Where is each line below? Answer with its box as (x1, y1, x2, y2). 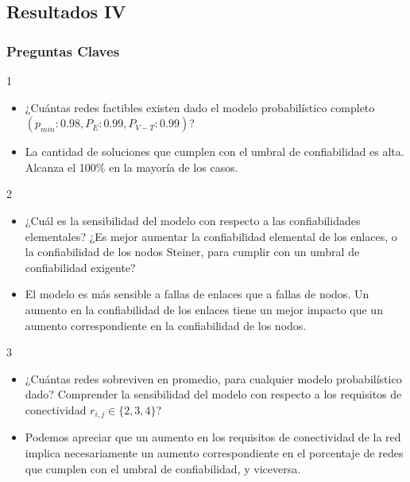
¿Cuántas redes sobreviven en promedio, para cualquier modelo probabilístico (25, 370, 402, 387)
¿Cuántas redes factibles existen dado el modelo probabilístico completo (25, 99, 375, 115)
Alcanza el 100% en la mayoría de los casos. (25, 158, 238, 175)
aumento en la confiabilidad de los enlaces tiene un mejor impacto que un (25, 301, 383, 317)
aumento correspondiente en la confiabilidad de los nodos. (25, 317, 307, 333)
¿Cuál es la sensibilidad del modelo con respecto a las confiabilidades (25, 212, 361, 228)
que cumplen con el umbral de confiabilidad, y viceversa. (25, 460, 301, 476)
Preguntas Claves (6, 41, 120, 60)
